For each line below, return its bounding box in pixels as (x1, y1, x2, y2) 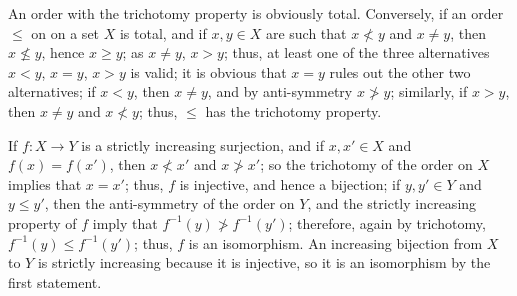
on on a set (31, 22, 100, 43)
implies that (8, 173, 82, 194)
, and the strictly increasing (307, 193, 477, 214)
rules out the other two (329, 61, 471, 82)
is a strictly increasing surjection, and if (81, 134, 324, 155)
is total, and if (119, 22, 207, 43)
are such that (265, 22, 347, 43)
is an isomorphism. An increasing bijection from (188, 232, 483, 253)
